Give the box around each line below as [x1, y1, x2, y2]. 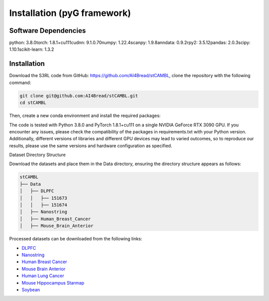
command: [9, 80, 31, 86]
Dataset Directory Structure [9, 152, 66, 158]
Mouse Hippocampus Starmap [21, 280, 85, 286]
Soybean [21, 287, 40, 293]
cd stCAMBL [19, 100, 46, 105]
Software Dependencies [9, 26, 86, 35]
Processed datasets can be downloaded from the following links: [9, 236, 142, 242]
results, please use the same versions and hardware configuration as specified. [9, 142, 172, 149]
